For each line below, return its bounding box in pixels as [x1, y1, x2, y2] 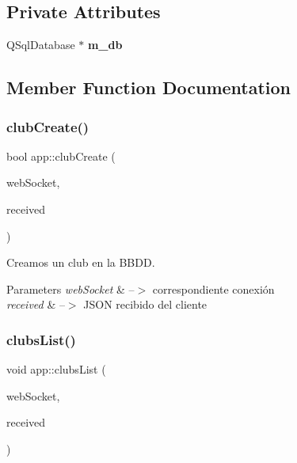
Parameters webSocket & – [6, 280, 135, 297]
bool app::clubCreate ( [6, 147, 116, 164]
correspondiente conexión [152, 280, 275, 297]
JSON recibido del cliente [83, 296, 208, 313]
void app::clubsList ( [6, 361, 106, 378]
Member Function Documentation [6, 75, 291, 100]
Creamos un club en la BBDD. [6, 254, 155, 271]
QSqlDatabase [6, 36, 75, 53]
